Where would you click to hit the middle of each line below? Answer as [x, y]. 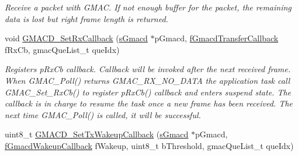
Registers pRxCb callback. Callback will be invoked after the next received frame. [148, 69]
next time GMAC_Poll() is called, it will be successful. [103, 114]
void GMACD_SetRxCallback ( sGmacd [76, 38]
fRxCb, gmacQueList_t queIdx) [62, 49]
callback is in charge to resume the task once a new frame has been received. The [149, 103]
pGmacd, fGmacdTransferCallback [216, 38]
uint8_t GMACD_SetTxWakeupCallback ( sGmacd [97, 134]
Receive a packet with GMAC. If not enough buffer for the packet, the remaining [148, 7]
